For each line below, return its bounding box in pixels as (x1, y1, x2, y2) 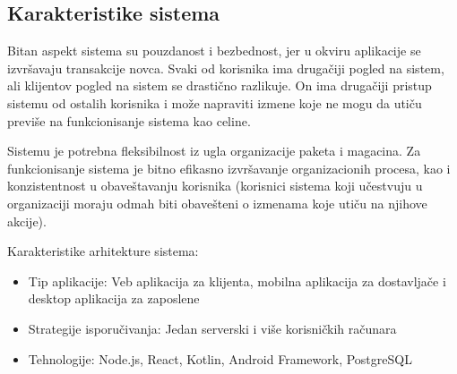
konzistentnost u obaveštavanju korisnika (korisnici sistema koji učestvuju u (7, 176, 423, 195)
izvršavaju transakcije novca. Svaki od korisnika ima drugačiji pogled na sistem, (7, 58, 444, 77)
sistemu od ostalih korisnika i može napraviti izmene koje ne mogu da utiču (7, 93, 422, 112)
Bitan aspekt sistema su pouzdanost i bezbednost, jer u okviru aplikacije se (7, 41, 421, 60)
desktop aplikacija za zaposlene (28, 289, 200, 308)
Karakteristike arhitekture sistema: (7, 242, 199, 260)
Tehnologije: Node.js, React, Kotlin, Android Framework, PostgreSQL (28, 349, 412, 368)
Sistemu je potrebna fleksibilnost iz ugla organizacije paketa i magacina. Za (7, 141, 421, 160)
